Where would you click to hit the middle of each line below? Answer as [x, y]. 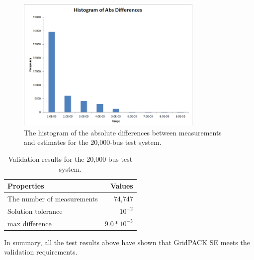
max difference [30, 223]
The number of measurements [53, 198]
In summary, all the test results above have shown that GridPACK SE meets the [127, 242]
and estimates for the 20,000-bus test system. [93, 142]
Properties [26, 186]
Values [122, 186]
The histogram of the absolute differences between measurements [123, 132]
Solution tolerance [35, 211]
